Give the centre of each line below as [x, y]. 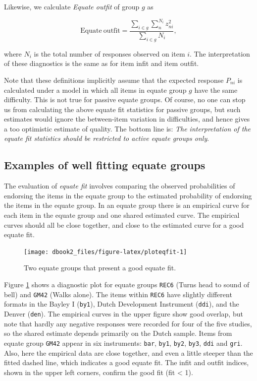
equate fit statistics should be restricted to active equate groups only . [107, 138]
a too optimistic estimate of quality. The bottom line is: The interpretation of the [128, 128]
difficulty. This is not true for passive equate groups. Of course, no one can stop [125, 99]
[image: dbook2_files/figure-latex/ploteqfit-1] [105, 252]
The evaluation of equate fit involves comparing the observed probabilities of [120, 186]
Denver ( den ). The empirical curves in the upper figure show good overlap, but [124, 314]
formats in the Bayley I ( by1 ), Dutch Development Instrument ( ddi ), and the [122, 304]
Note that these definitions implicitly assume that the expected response [114, 80]
